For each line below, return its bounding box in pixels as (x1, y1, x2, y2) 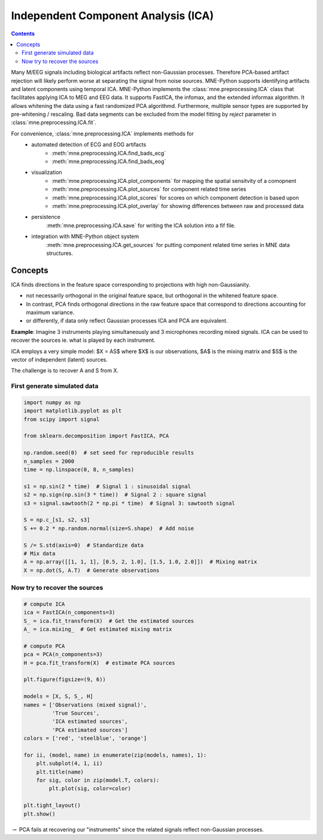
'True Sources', (51, 709, 100, 716)
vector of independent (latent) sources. (11, 356, 108, 363)
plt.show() (23, 810, 56, 817)
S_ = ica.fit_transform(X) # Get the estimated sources (23, 618, 194, 624)
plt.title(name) (36, 768, 84, 775)
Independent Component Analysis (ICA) (11, 9, 214, 22)
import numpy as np (23, 399, 81, 406)
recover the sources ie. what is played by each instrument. (11, 336, 156, 344)
